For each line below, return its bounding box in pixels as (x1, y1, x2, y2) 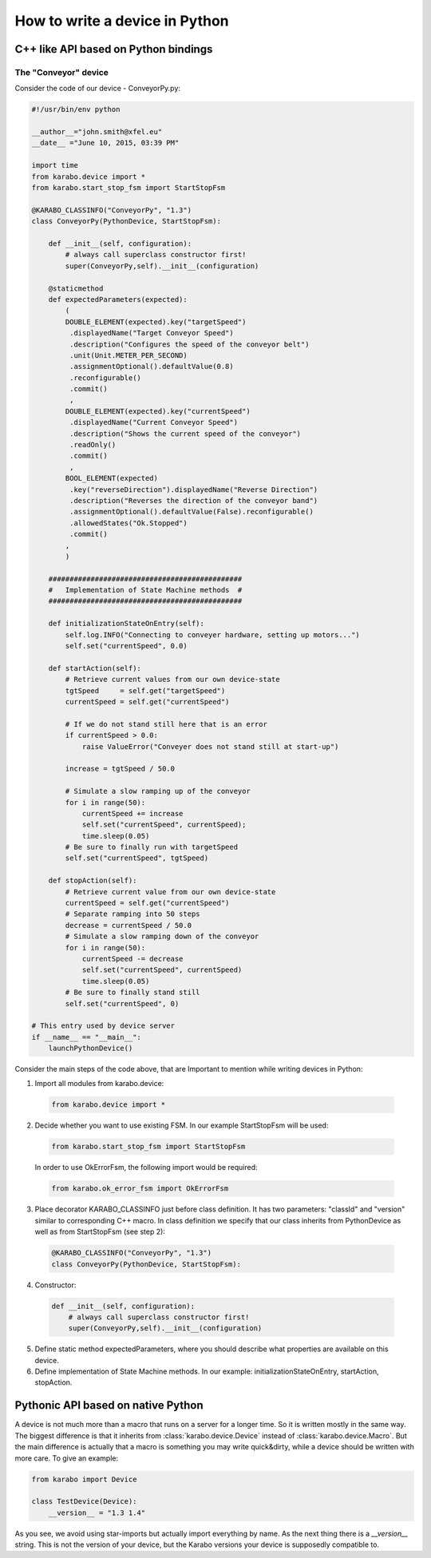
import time (31, 161, 79, 170)
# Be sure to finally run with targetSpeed (65, 842, 239, 852)
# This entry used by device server (31, 1021, 176, 1030)
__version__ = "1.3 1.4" (48, 1508, 146, 1517)
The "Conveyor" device (14, 66, 109, 77)
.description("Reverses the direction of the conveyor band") (69, 496, 318, 505)
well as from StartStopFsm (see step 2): (34, 1227, 165, 1237)
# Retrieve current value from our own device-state (65, 887, 276, 896)
